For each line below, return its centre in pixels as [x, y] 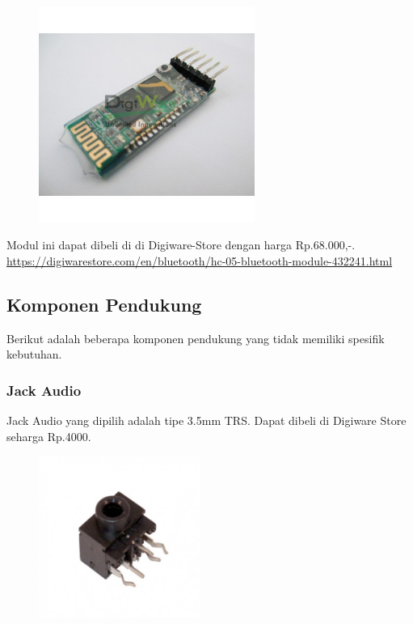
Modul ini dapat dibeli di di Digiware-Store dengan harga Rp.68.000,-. [181, 245]
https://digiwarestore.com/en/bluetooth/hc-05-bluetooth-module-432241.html [200, 260]
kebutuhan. [34, 354]
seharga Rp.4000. [49, 436]
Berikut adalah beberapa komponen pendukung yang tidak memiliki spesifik [196, 338]
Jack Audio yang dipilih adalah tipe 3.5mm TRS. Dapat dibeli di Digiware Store [206, 420]
